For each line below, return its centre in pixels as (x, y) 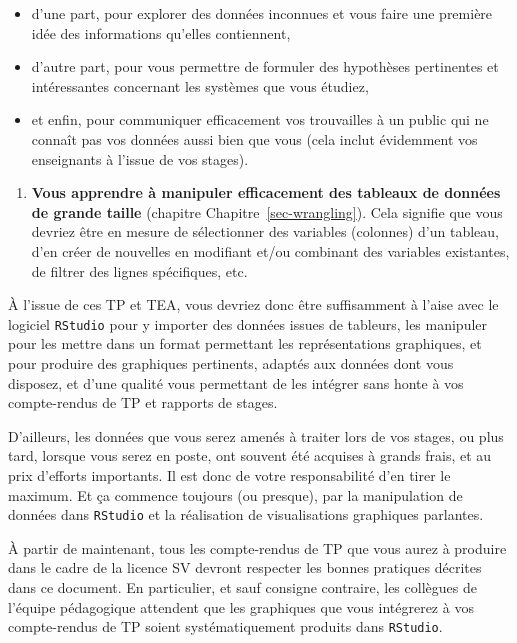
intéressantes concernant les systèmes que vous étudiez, (200, 85)
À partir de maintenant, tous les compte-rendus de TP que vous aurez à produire (257, 547)
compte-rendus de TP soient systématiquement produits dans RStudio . (225, 626)
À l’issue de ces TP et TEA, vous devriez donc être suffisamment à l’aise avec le (253, 304)
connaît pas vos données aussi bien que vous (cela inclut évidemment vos (254, 138)
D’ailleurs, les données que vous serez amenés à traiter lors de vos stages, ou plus (256, 435)
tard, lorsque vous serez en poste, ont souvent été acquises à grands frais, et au (250, 455)
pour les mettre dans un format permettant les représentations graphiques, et (245, 343)
